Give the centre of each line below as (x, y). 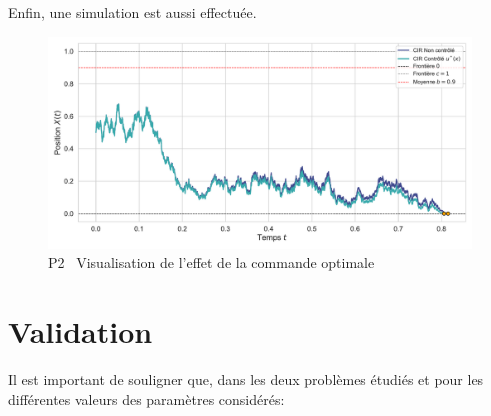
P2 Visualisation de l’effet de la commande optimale (211, 262)
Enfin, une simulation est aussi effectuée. (132, 12)
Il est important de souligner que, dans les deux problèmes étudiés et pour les (246, 378)
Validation (80, 330)
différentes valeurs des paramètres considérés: (146, 398)
